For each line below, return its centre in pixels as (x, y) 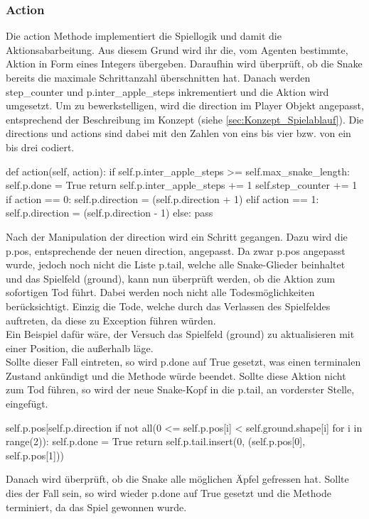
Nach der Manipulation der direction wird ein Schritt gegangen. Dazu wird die (177, 236)
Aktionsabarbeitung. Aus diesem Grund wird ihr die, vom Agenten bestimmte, (177, 49)
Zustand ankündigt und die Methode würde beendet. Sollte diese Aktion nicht (176, 375)
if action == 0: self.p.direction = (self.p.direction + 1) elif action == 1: (162, 198)
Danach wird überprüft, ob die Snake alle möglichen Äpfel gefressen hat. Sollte (177, 479)
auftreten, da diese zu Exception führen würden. (111, 320)
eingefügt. (27, 404)
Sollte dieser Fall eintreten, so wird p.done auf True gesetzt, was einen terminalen (183, 362)
